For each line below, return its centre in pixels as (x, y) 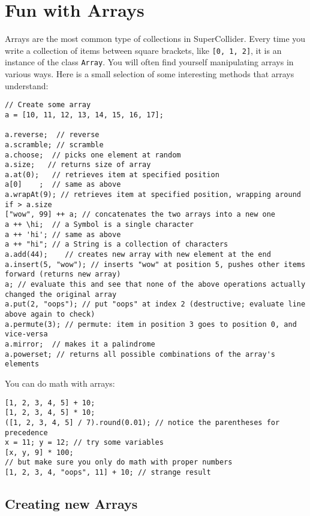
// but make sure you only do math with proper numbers (119, 462)
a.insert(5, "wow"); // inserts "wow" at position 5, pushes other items (155, 264)
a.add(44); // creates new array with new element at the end (138, 255)
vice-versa (26, 334)
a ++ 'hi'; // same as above (63, 234)
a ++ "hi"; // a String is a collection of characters (117, 245)
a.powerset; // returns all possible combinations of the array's (140, 354)
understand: (27, 85)
